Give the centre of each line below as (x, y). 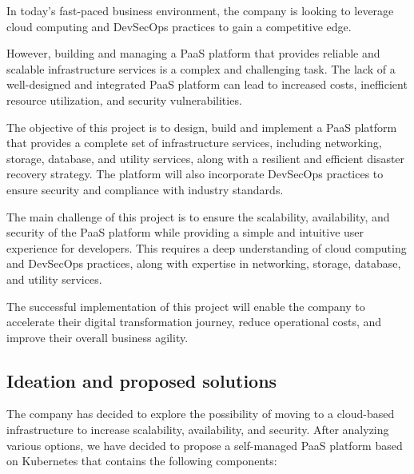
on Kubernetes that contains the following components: (142, 461)
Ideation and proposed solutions (142, 380)
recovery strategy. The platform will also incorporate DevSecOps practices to (195, 174)
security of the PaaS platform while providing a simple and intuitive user (185, 232)
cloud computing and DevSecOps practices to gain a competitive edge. (179, 26)
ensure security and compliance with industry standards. (145, 189)
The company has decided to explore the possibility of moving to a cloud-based (201, 414)
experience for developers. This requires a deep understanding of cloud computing (207, 247)
